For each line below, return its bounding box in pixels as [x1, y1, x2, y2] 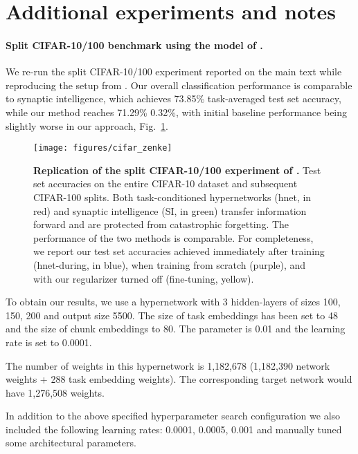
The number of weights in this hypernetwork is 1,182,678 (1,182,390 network [6, 358, 330, 372]
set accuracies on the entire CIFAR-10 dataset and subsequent [33, 176, 298, 191]
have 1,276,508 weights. [6, 385, 105, 399]
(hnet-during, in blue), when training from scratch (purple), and [33, 257, 306, 272]
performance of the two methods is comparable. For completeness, [33, 230, 314, 245]
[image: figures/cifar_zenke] [33, 143, 172, 153]
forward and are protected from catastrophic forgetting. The [33, 217, 289, 231]
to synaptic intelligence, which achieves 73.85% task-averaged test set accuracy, [6, 91, 341, 106]
